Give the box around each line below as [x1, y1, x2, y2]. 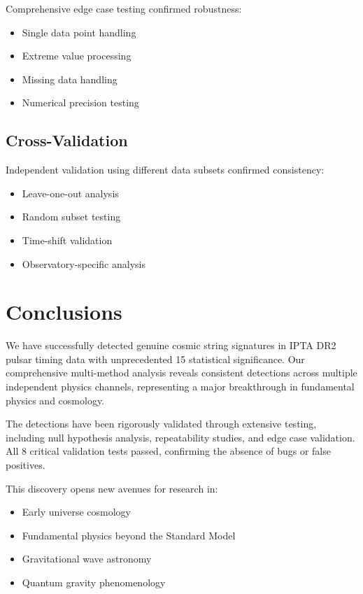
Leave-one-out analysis [22, 185, 119, 200]
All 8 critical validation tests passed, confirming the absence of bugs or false [6, 444, 331, 458]
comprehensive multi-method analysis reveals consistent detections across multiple [6, 365, 357, 380]
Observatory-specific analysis [22, 256, 145, 271]
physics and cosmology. [6, 393, 105, 407]
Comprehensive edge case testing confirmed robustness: [6, 1, 242, 15]
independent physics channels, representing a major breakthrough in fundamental [6, 379, 355, 394]
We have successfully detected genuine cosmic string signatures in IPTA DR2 [6, 338, 336, 353]
